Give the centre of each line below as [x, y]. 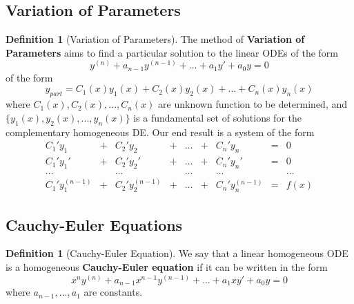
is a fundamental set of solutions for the [218, 117]
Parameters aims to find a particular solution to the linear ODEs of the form [172, 52]
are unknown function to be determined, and [253, 104]
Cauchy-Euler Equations [94, 224]
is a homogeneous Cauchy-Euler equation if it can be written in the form [167, 266]
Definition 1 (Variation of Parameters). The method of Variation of [155, 39]
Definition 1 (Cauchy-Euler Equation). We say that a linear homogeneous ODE [177, 253]
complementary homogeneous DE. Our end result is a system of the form [160, 132]
